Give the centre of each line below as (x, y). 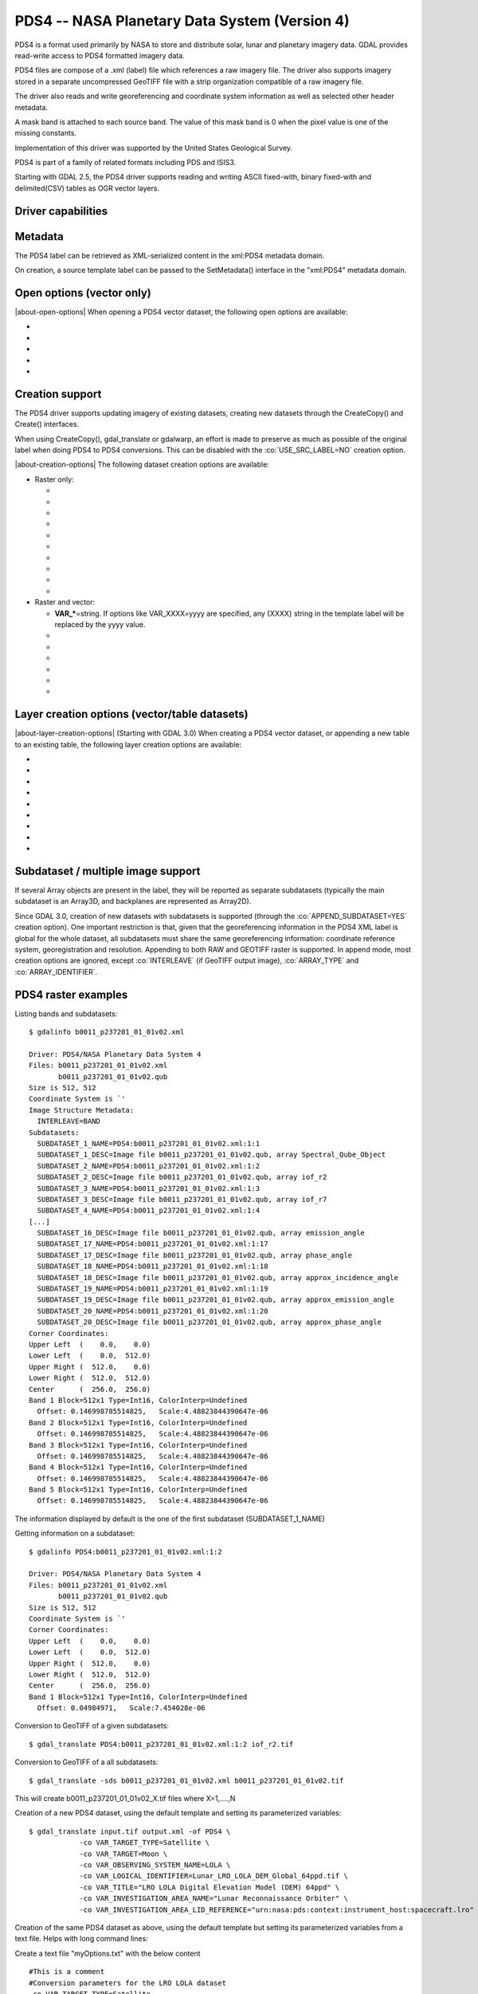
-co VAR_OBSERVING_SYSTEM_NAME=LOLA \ (155, 1865)
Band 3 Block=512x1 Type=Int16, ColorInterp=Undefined (138, 1445)
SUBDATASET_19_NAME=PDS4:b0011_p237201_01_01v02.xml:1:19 (153, 1289)
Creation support (58, 394)
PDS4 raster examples (71, 994)
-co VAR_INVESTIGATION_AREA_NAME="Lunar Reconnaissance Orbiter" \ (214, 1899)
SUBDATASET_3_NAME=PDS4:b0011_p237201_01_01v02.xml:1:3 (149, 1188)
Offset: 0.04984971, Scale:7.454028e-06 (121, 1708)
